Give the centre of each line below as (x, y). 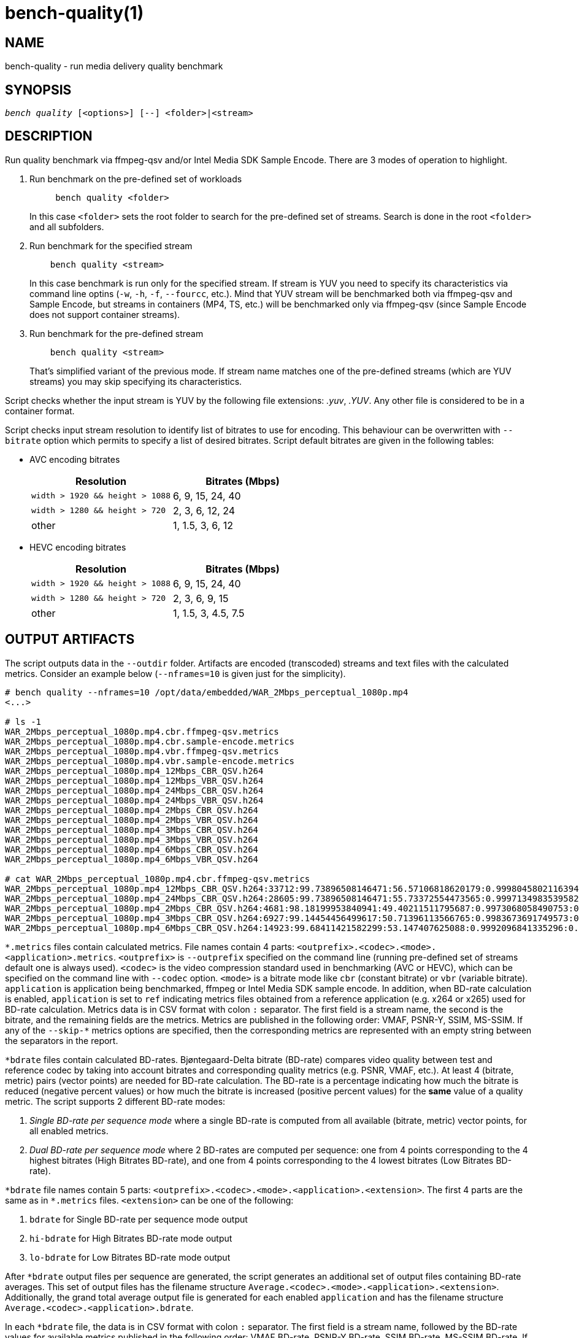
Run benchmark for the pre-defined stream (117, 333)
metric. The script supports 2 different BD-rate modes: (115, 1101)
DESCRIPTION (49, 136)
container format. (40, 411)
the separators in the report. (62, 1040)
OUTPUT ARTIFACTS (70, 640)
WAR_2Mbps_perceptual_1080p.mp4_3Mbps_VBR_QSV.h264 (132, 839)
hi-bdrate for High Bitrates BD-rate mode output (131, 1238)
